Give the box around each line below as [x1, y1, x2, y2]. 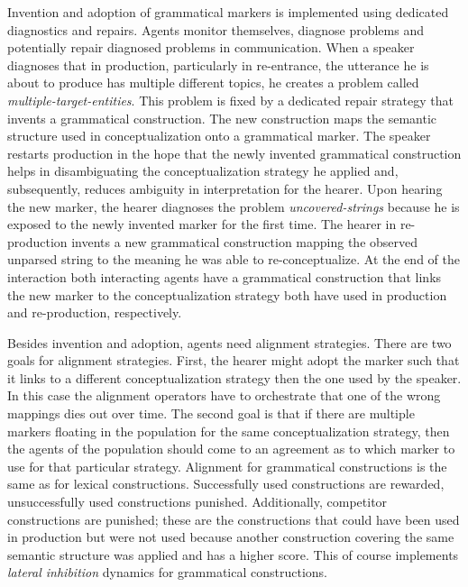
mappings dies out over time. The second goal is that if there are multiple [7, 404, 415, 423]
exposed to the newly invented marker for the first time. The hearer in [7, 215, 397, 234]
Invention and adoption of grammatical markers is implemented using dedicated [7, 3, 449, 21]
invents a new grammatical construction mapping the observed [71, 232, 418, 251]
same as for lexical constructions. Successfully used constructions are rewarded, [7, 474, 445, 493]
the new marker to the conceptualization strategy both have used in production [7, 285, 447, 304]
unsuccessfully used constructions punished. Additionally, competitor [7, 492, 388, 511]
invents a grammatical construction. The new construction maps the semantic [7, 108, 437, 127]
